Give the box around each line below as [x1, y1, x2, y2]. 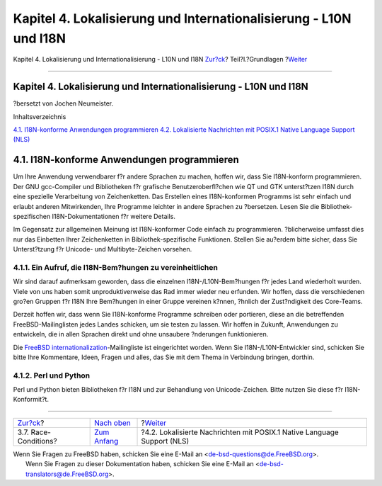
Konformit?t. [13, 395, 50, 404]
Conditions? [17, 436, 57, 446]
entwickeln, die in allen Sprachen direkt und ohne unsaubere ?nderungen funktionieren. [13, 330, 269, 339]
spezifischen [13, 212, 51, 220]
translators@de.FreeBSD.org [25, 470, 109, 478]
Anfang [94, 436, 119, 446]
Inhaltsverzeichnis [13, 112, 66, 120]
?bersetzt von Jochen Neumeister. [13, 99, 114, 108]
